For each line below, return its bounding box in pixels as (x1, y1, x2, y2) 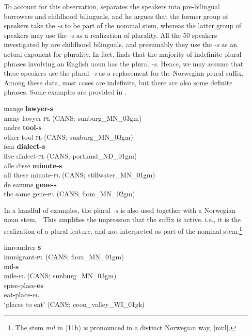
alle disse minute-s (4, 160, 62, 170)
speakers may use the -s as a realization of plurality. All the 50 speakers (4, 30, 217, 40)
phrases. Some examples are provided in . (4, 87, 126, 97)
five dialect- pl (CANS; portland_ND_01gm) (4, 150, 137, 160)
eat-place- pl (4, 289, 39, 300)
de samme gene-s (4, 179, 57, 189)
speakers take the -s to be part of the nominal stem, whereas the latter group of (4, 20, 241, 31)
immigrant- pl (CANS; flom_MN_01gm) (4, 251, 124, 261)
